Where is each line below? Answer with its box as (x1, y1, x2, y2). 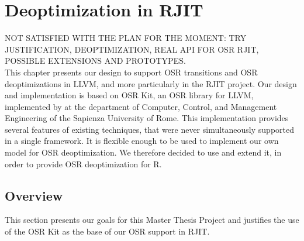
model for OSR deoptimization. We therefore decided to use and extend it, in (5, 146, 282, 159)
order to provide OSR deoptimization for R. (5, 157, 162, 170)
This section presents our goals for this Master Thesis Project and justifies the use (5, 214, 299, 226)
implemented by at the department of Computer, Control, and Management (5, 100, 277, 112)
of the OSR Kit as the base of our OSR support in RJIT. (5, 225, 210, 237)
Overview (5, 186, 63, 204)
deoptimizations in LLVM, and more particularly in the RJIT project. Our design (5, 77, 297, 89)
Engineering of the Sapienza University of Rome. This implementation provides (5, 112, 289, 124)
